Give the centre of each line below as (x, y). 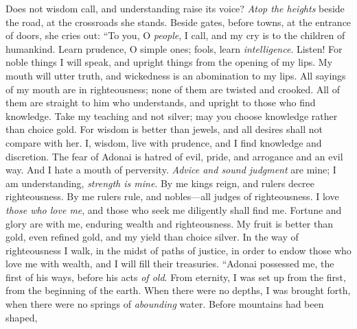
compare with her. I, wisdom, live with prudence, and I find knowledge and (164, 142)
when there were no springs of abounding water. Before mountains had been (165, 304)
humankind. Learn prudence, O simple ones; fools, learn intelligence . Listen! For (174, 48)
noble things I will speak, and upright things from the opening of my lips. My (169, 62)
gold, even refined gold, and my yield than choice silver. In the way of (152, 237)
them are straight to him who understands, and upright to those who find (161, 102)
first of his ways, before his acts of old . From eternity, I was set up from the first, (176, 277)
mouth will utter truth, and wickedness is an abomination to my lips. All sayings (176, 75)
